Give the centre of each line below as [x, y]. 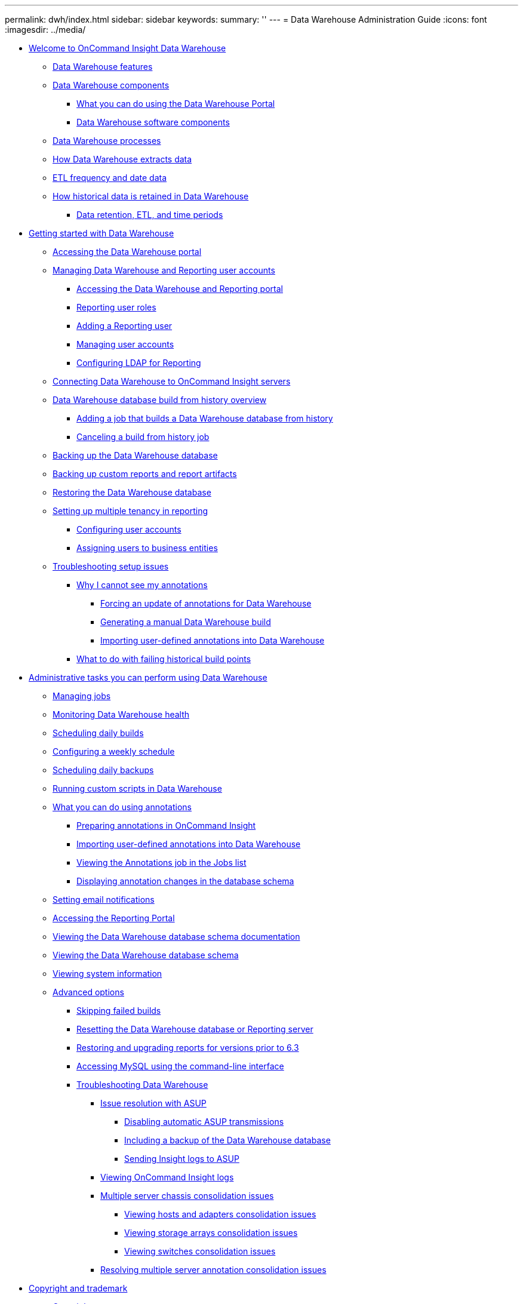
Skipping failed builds [119, 1011]
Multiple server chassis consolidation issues [187, 1196]
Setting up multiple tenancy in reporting [130, 511]
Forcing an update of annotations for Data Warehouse [206, 603]
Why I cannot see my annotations [142, 585]
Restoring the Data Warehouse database [132, 492]
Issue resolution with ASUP [153, 1103]
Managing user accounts [125, 344]
